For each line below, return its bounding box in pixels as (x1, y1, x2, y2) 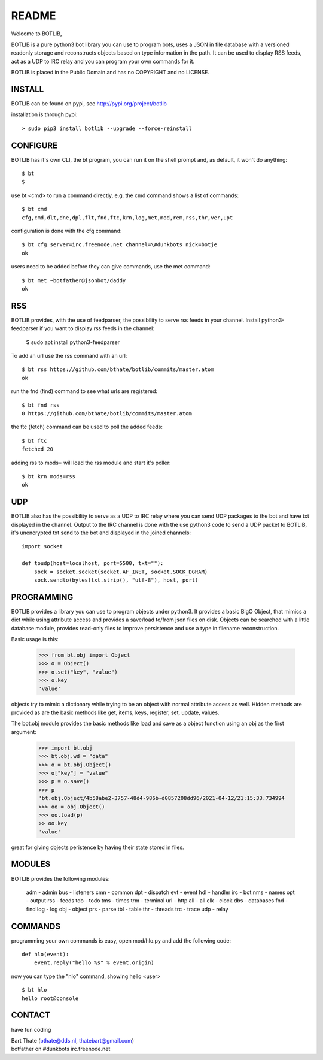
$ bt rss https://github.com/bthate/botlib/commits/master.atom (22, 366, 215, 373)
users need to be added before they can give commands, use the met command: (11, 263, 211, 270)
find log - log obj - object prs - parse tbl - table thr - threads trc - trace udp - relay (26, 905, 228, 913)
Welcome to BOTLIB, (11, 30, 62, 37)
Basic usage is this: (11, 636, 59, 643)
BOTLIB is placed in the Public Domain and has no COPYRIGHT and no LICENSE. (11, 69, 209, 76)
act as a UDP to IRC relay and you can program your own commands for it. (11, 58, 195, 65)
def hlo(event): (22, 951, 69, 958)
